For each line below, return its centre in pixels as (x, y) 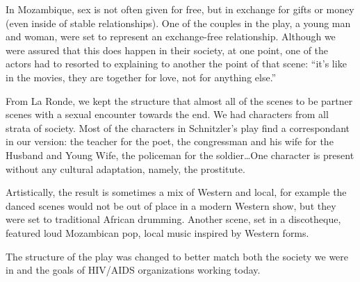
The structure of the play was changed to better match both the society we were (177, 256)
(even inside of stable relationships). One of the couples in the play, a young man (178, 23)
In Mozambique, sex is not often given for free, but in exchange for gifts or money (180, 9)
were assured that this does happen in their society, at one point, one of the (167, 50)
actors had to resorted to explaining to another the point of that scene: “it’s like (176, 64)
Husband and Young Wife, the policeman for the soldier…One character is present (180, 155)
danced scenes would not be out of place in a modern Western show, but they (171, 205)
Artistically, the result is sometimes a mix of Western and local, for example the (176, 192)
